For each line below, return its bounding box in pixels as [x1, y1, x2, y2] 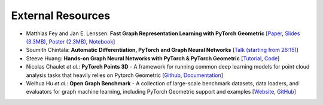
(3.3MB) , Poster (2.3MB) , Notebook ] [26, 38, 115, 45]
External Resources [11, 9, 111, 22]
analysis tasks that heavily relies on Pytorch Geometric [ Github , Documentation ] [26, 72, 224, 79]
